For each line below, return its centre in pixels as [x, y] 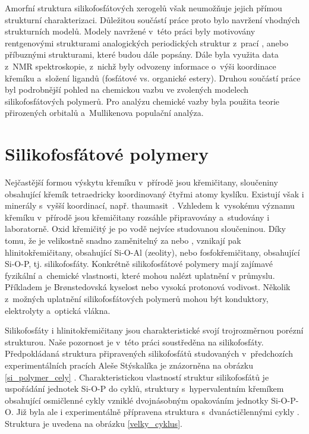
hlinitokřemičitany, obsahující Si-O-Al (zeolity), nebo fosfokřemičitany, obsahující [152, 252]
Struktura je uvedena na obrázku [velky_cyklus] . [94, 423]
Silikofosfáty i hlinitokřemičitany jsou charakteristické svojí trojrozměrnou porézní [154, 330]
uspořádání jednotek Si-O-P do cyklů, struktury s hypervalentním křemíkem [144, 389]
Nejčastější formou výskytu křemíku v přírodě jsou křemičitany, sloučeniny [141, 182]
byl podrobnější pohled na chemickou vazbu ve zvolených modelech [127, 89]
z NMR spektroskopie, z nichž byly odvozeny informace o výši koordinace [141, 66]
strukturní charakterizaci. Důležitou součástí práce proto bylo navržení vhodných [152, 19]
